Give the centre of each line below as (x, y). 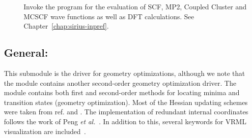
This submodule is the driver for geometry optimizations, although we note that (125, 73)
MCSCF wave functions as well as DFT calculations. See (109, 16)
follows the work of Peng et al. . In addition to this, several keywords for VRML (125, 121)
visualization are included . (45, 131)
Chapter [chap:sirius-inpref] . (66, 26)
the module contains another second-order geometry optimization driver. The (120, 83)
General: (26, 52)
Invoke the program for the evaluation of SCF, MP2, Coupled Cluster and (135, 6)
